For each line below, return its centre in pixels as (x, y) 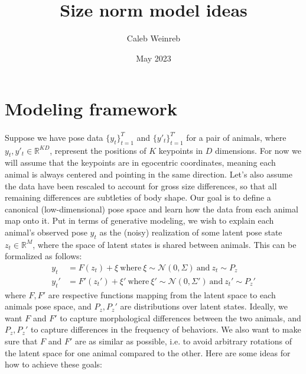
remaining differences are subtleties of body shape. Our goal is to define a (138, 197)
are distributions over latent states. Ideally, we (204, 306)
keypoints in (181, 150)
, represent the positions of (98, 150)
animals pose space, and (48, 306)
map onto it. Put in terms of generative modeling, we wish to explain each (139, 220)
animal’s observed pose (46, 232)
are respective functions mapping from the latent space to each (162, 294)
